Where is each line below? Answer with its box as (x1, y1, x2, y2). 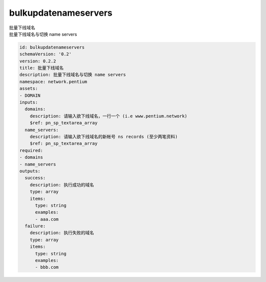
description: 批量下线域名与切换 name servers (19, 72, 126, 78)
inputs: (19, 100, 38, 105)
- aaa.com (35, 216, 59, 222)
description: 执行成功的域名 (30, 182, 94, 188)
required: (19, 147, 43, 153)
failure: (25, 224, 46, 229)
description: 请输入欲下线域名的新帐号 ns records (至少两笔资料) (30, 134, 178, 140)
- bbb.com (35, 264, 59, 270)
